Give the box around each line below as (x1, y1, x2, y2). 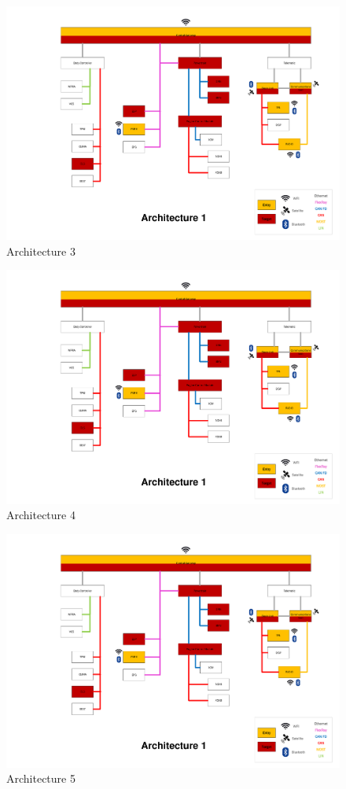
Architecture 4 (6, 507, 75, 523)
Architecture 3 (6, 242, 75, 259)
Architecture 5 (6, 770, 75, 787)
